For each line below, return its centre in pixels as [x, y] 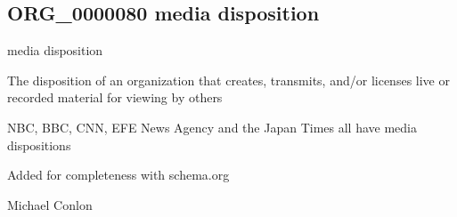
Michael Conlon [50, 204]
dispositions [39, 145]
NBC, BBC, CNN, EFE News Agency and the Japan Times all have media [212, 127]
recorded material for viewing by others [115, 97]
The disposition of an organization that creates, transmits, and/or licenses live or [228, 80]
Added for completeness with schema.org [118, 175]
